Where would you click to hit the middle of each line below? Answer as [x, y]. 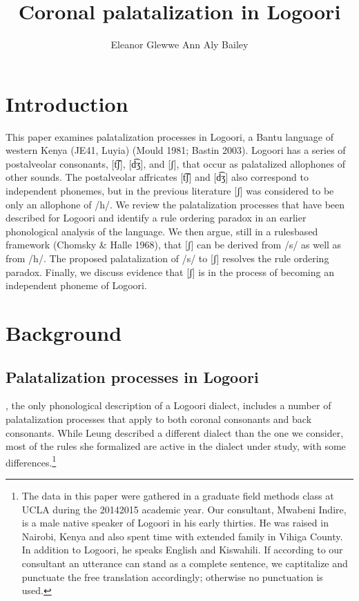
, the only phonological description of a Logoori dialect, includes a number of [168, 405]
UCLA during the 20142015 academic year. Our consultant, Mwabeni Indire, [184, 509]
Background [64, 332]
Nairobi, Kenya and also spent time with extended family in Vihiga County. [182, 536]
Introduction [67, 103]
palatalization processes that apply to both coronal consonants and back [159, 418]
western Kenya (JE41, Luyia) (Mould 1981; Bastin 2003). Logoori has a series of [176, 150]
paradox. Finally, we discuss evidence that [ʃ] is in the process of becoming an [170, 272]
